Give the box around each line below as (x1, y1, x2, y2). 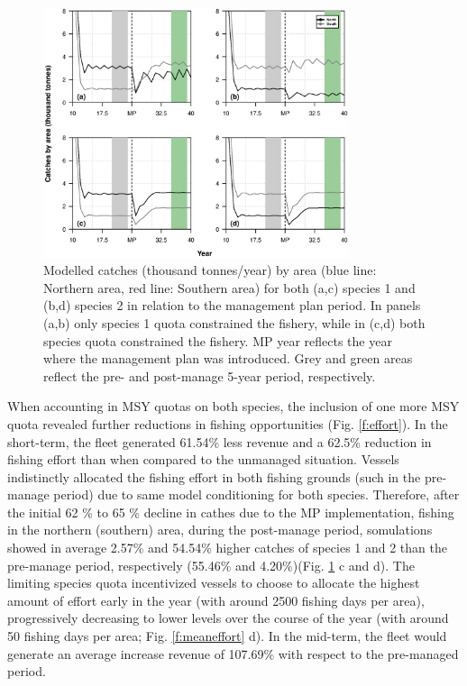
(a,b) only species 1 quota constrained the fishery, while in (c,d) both (43, 313, 426, 332)
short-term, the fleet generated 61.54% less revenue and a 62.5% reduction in (7, 432, 432, 451)
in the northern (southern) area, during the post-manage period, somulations (7, 520, 433, 539)
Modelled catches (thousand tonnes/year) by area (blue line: (43, 261, 377, 279)
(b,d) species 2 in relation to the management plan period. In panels (43, 296, 421, 315)
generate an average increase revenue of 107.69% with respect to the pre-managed (7, 644, 459, 663)
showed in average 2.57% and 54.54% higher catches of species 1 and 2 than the (7, 538, 447, 557)
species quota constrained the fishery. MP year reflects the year (43, 331, 392, 350)
